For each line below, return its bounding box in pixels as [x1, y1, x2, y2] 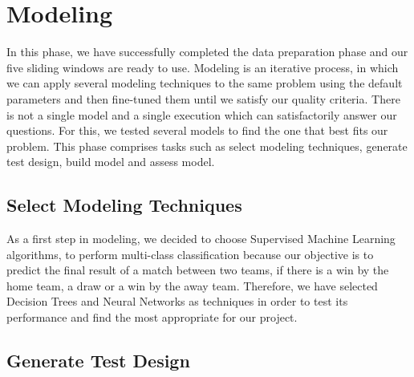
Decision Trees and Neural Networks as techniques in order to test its [6, 293, 348, 310]
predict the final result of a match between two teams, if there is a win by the [6, 261, 389, 278]
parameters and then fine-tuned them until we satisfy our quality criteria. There [6, 90, 400, 107]
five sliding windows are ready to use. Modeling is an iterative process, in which [6, 59, 399, 75]
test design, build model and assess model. [6, 153, 215, 170]
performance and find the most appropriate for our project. [6, 309, 298, 326]
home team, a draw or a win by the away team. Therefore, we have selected [6, 277, 378, 294]
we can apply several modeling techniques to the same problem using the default [6, 75, 403, 91]
